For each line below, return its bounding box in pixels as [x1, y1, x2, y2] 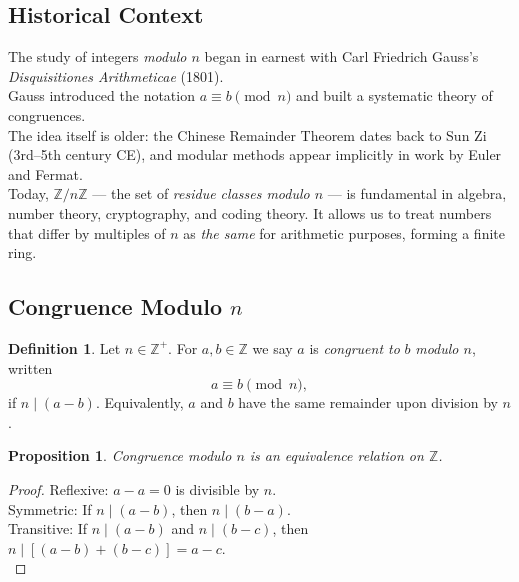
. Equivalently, [95, 392, 184, 413]
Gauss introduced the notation [8, 85, 195, 106]
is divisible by [175, 478, 260, 499]
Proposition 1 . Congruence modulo [8, 445, 232, 466]
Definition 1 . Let [8, 337, 121, 358]
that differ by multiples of [8, 222, 166, 243]
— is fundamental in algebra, [327, 183, 507, 204]
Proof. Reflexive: [8, 478, 109, 499]
